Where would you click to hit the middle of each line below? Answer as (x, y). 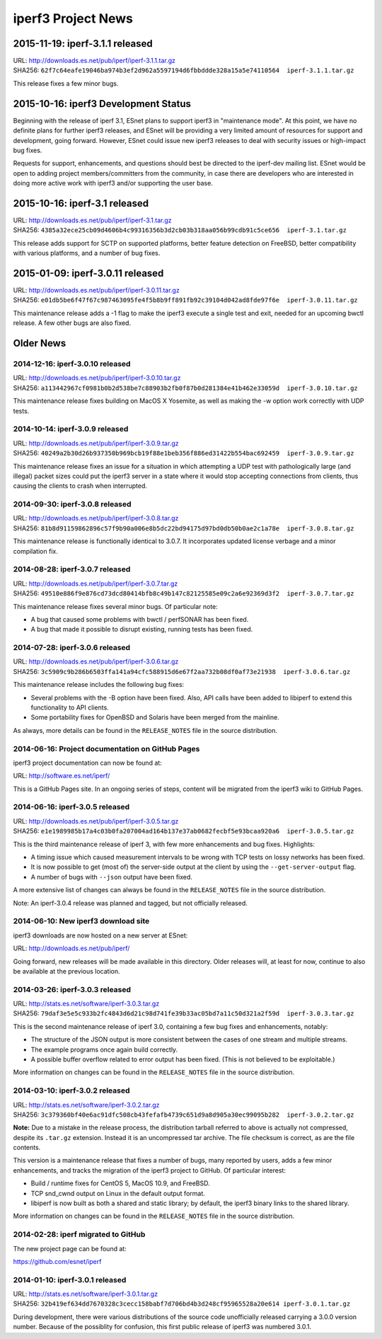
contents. (27, 1148)
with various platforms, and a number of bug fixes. (87, 253)
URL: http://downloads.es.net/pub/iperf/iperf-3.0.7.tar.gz (95, 583)
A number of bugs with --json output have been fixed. (111, 877)
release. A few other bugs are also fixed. (72, 323)
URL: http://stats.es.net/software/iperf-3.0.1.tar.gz (86, 1294)
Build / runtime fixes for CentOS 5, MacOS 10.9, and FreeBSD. (120, 1183)
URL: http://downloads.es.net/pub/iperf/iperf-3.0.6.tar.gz (96, 661)
